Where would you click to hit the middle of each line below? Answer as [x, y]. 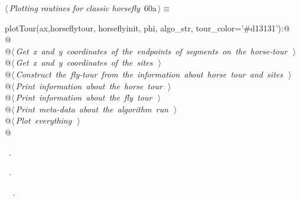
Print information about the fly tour [84, 97]
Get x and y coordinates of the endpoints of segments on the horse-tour [151, 51]
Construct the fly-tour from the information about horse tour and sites [149, 74]
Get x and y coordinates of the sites [84, 62]
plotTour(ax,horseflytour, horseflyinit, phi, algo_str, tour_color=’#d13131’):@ [147, 28]
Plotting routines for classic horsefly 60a [83, 8]
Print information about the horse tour [89, 86]
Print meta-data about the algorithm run [92, 109]
